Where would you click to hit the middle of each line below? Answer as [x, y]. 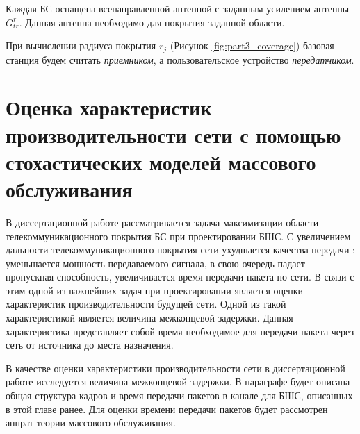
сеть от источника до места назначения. [90, 345]
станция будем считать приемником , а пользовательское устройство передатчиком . [180, 59]
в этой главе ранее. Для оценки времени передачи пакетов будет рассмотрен [167, 409]
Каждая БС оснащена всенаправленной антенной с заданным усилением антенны [178, 8]
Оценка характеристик [109, 107]
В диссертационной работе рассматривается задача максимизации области [162, 222]
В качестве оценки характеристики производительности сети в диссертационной [175, 368]
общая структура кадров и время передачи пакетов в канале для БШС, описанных [179, 395]
